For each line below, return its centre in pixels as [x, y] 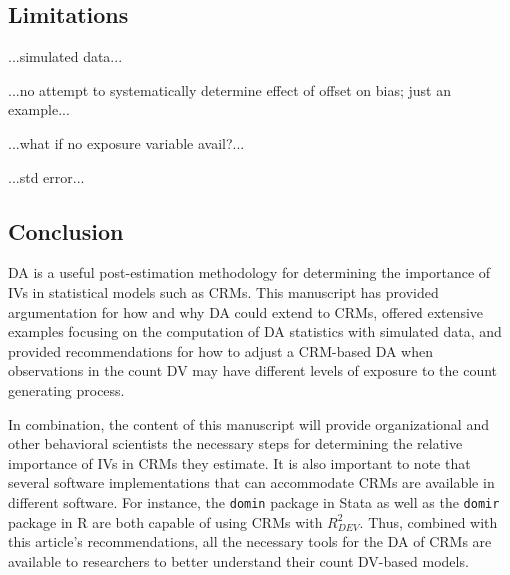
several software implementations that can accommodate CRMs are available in [251, 482]
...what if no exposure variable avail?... [126, 142]
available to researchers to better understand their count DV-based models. [238, 560]
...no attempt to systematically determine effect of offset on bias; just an [229, 89]
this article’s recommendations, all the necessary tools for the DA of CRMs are [250, 541]
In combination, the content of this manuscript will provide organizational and [248, 423]
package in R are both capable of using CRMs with [165, 521]
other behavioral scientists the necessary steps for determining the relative [235, 443]
